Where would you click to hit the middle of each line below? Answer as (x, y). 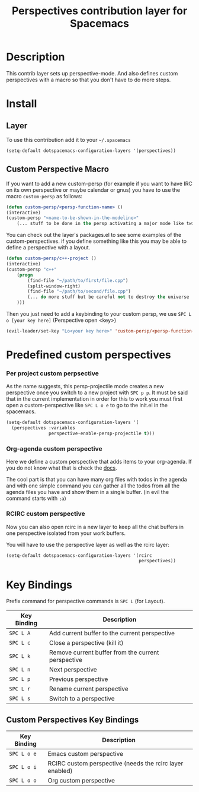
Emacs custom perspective (85, 754)
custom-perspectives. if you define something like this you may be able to (97, 241)
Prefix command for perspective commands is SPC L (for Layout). (86, 601)
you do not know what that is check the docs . (62, 468)
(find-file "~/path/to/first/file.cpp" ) (78, 280)
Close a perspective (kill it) (86, 643)
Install (22, 104)
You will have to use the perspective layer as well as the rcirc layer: (88, 544)
